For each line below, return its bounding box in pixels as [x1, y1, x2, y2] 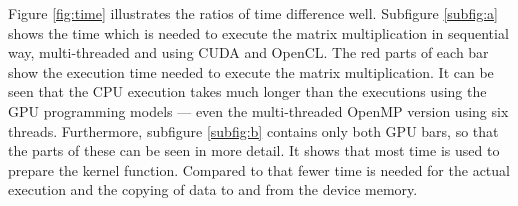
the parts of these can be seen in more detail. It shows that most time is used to [8, 140, 500, 161]
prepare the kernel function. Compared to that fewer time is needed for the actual [8, 159, 510, 180]
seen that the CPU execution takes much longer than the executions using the [8, 81, 487, 102]
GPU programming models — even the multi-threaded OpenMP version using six [8, 100, 509, 121]
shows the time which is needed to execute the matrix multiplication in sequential [8, 22, 509, 43]
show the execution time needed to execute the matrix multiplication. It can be [8, 61, 494, 82]
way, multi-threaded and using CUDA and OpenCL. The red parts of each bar [8, 42, 489, 63]
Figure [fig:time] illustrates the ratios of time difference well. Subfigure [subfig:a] [8, 3, 498, 23]
